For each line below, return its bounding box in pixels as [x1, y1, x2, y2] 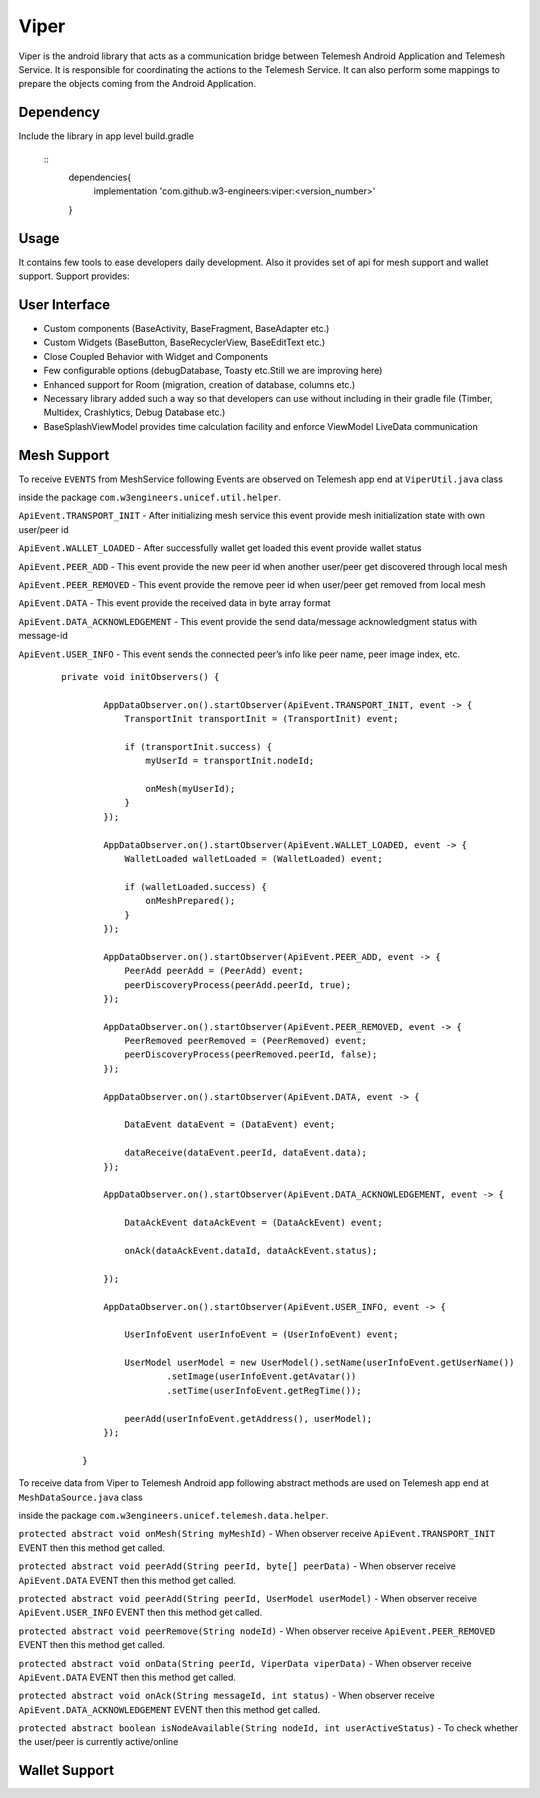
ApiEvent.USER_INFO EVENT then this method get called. [18, 1606, 263, 1619]
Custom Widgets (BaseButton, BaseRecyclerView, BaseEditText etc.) [43, 336, 326, 349]
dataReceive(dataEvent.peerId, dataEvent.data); [124, 1147, 367, 1159]
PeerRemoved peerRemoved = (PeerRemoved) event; [124, 1035, 367, 1047]
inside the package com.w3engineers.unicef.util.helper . [18, 491, 282, 504]
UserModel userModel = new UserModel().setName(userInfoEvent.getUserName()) [124, 1357, 515, 1369]
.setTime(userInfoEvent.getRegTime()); [166, 1385, 362, 1396]
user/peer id [18, 523, 69, 535]
